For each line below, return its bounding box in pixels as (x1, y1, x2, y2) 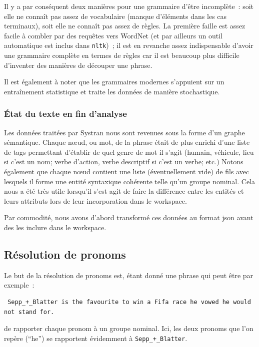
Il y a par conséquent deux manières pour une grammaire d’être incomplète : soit (4, 1, 253, 11)
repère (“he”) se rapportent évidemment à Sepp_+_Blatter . (4, 333, 187, 343)
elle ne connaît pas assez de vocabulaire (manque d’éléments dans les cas (4, 10, 227, 21)
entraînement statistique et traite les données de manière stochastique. (4, 86, 220, 96)
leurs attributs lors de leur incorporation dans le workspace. (4, 195, 187, 206)
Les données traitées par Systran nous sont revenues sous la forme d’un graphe (4, 127, 245, 137)
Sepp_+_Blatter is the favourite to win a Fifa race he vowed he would (7, 298, 251, 306)
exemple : (4, 280, 34, 290)
